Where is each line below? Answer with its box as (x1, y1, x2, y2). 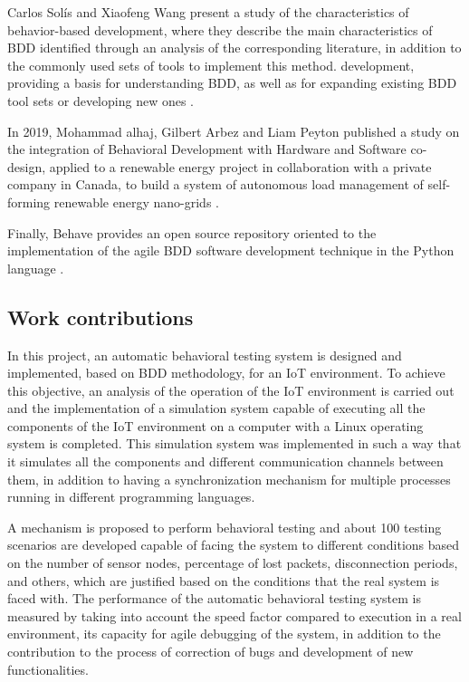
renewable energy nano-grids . (53, 192, 219, 211)
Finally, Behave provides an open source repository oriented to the (7, 223, 377, 242)
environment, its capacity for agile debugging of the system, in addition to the (7, 624, 441, 643)
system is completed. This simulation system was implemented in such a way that (7, 434, 462, 453)
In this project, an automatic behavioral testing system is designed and (7, 345, 402, 364)
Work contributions (7, 303, 194, 331)
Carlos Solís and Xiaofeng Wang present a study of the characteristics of (7, 3, 409, 21)
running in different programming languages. (7, 487, 255, 506)
